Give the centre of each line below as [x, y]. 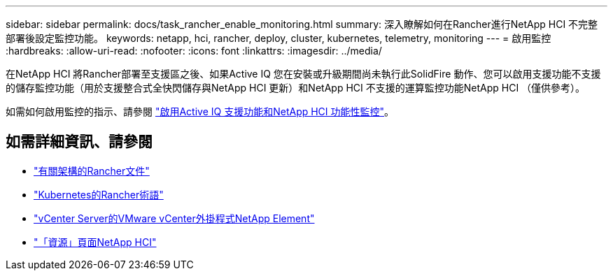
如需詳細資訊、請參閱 [79, 142]
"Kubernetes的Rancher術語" [99, 194]
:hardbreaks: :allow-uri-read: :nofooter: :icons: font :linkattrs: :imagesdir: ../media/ [194, 51]
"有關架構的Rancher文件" [92, 170]
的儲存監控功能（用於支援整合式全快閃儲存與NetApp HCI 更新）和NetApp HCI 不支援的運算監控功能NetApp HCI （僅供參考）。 [296, 88]
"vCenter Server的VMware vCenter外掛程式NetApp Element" [174, 218]
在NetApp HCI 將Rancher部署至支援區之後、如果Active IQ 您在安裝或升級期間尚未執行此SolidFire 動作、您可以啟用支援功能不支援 [303, 74]
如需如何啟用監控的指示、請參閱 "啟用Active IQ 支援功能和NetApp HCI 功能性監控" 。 [200, 111]
